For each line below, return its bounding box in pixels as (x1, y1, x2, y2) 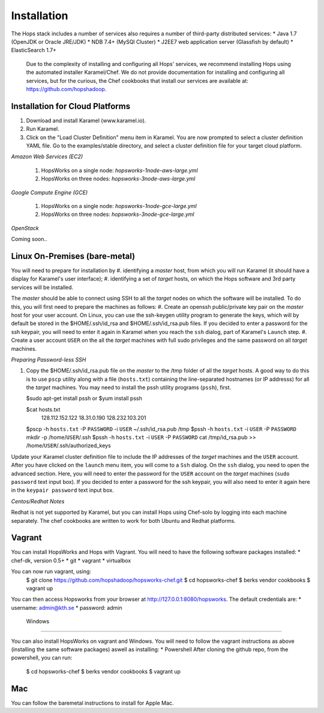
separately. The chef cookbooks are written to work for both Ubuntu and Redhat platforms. (11, 517, 236, 524)
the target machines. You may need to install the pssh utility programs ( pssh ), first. (26, 384, 232, 391)
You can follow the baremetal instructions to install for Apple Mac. (11, 699, 174, 706)
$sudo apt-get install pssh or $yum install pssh (26, 395, 142, 402)
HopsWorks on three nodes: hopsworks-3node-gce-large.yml (41, 210, 194, 218)
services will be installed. (11, 284, 74, 291)
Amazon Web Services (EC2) (11, 153, 83, 160)
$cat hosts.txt (26, 405, 61, 413)
